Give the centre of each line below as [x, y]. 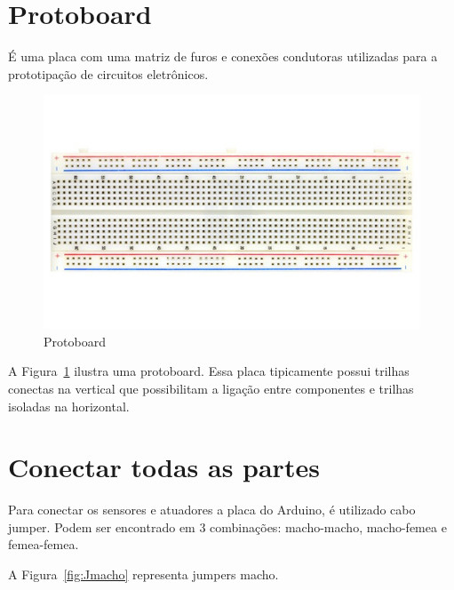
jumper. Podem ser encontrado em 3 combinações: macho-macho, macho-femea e [227, 526]
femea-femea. [44, 544]
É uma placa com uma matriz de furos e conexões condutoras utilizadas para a [223, 56]
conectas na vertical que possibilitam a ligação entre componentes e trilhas [211, 388]
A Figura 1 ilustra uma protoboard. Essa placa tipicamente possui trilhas [209, 371]
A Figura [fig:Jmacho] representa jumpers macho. [143, 574]
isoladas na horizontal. [69, 406]
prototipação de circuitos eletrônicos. [108, 73]
